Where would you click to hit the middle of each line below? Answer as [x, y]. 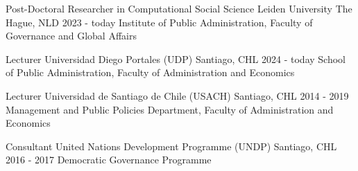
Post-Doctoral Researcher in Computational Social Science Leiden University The [179, 8]
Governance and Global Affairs [71, 36]
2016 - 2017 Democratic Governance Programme [109, 160]
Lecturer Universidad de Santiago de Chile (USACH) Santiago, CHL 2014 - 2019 [177, 95]
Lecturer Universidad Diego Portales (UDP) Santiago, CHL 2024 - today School [176, 58]
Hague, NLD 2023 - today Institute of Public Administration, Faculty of [159, 22]
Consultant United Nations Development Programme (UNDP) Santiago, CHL [171, 146]
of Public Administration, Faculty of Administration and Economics [150, 72]
